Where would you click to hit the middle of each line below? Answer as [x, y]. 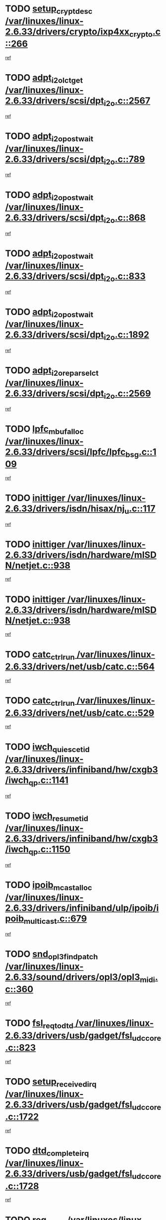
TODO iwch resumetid [47, 817]
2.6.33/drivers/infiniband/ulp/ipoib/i [82, 908]
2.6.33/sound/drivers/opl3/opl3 [73, 977]
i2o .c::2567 [127, 102]
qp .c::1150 [50, 850]
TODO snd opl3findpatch [52, 955]
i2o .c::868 [125, 219]
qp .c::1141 [48, 781]
